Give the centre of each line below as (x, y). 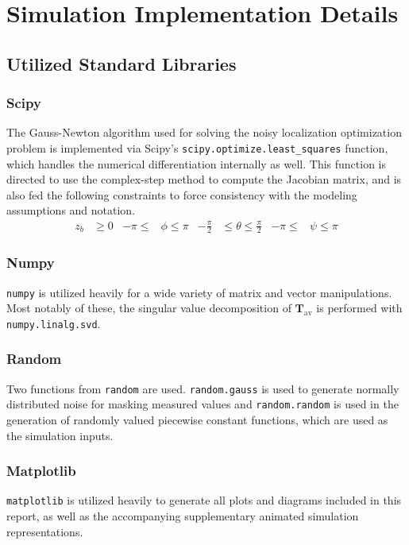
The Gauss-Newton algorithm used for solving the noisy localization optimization (204, 132)
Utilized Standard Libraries (122, 63)
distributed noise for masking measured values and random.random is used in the (203, 404)
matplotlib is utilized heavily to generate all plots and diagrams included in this (204, 500)
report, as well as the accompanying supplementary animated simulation (183, 516)
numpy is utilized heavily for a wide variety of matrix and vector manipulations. (199, 292)
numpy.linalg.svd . (54, 323)
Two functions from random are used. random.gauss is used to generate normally (203, 388)
